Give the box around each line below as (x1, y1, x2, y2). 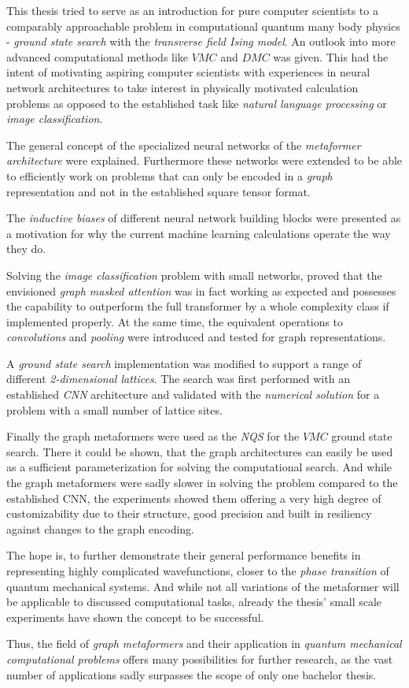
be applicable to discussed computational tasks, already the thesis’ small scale (6, 593, 382, 610)
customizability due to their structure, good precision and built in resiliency (6, 505, 372, 522)
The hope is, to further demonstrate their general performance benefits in (6, 547, 361, 563)
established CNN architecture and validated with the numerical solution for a (6, 386, 380, 403)
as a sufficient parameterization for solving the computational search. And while (6, 459, 392, 475)
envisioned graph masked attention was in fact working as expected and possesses (6, 282, 396, 299)
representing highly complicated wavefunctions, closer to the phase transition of (6, 563, 389, 578)
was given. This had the (273, 48, 389, 65)
